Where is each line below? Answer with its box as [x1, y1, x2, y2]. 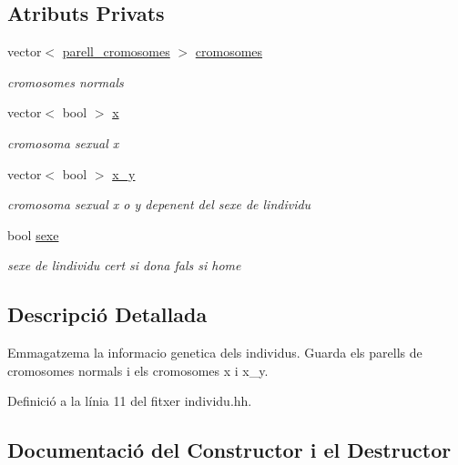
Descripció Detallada [7, 300, 208, 329]
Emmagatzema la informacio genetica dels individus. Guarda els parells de [7, 343, 422, 362]
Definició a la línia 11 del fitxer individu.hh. [7, 391, 252, 410]
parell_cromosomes [62, 42, 170, 61]
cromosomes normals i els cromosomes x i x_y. [7, 360, 269, 379]
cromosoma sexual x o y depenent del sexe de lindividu [7, 195, 311, 214]
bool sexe [7, 225, 59, 244]
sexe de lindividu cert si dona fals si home [7, 256, 241, 275]
